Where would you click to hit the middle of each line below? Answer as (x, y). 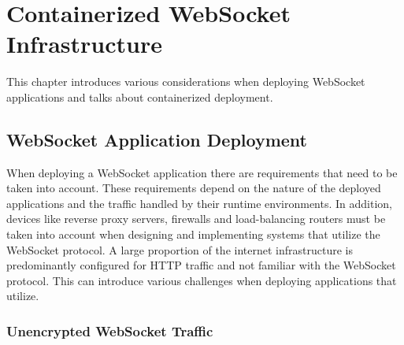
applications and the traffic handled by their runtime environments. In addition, (199, 203)
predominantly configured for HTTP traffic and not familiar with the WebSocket (201, 265)
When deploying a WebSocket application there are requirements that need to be (202, 172)
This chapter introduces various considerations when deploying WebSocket (186, 82)
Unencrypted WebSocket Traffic (110, 330)
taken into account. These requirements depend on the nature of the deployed (194, 188)
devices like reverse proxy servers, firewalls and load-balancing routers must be (196, 219)
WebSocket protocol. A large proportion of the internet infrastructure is (180, 249)
